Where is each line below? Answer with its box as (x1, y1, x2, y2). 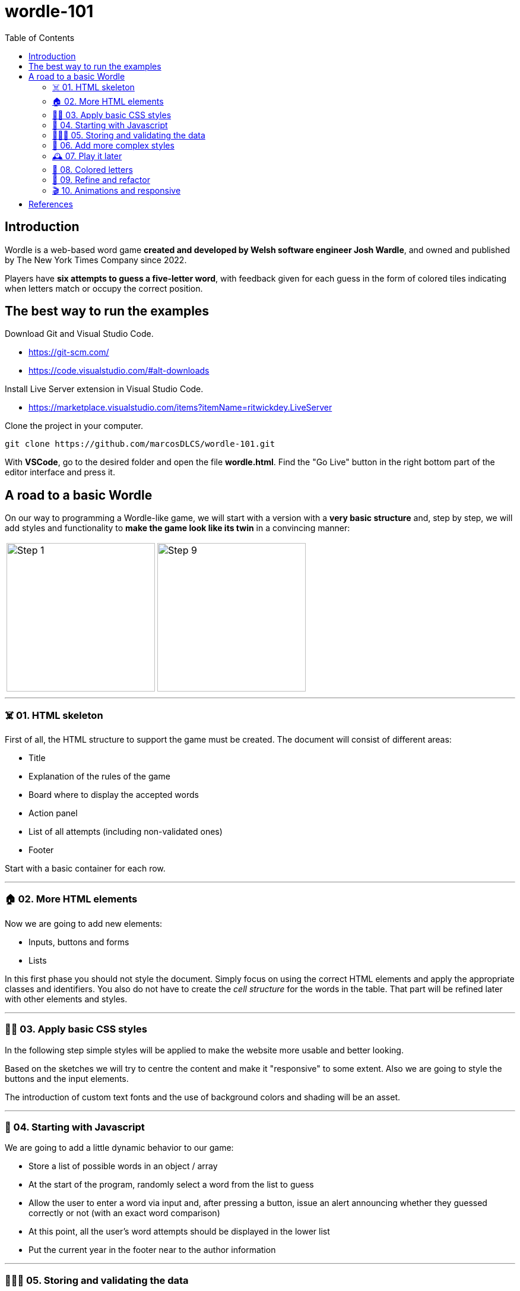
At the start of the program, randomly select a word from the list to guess (28, 1179, 314, 1190)
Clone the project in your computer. (5, 421, 144, 431)
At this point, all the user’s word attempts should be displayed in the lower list (28, 1226, 330, 1237)
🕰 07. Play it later (52, 150, 122, 161)
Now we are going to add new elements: (5, 918, 163, 929)
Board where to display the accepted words (28, 790, 199, 800)
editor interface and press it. (5, 467, 115, 478)
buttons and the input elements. (5, 1073, 129, 1084)
